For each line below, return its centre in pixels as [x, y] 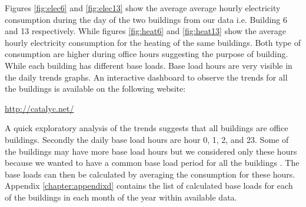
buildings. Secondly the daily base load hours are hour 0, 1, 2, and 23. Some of [147, 139]
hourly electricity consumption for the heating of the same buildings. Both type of [153, 42]
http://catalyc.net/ [39, 108]
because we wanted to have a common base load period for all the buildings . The [152, 163]
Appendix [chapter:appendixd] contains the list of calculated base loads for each [149, 186]
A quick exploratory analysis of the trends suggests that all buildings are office [147, 128]
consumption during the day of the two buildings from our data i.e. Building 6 [146, 19]
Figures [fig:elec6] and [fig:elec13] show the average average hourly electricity [143, 8]
